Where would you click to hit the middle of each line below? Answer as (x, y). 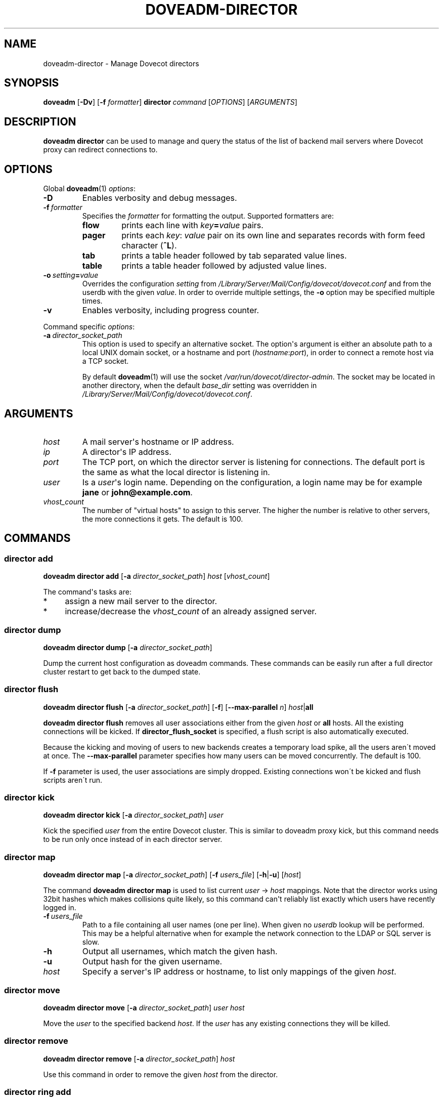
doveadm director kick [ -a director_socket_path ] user (133, 815)
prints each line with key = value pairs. (192, 225)
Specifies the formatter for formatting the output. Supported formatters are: (208, 216)
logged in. (60, 908)
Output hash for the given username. (152, 962)
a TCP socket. (105, 361)
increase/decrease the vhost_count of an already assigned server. (191, 611)
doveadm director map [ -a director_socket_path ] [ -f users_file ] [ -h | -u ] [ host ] (172, 875)
